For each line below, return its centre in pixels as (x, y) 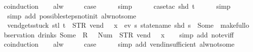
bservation (19, 34)
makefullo (235, 25)
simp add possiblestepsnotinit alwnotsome (72, 15)
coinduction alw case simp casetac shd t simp (117, 6)
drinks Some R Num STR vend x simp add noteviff (136, 34)
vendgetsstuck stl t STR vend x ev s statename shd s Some (110, 25)
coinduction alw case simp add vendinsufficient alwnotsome (119, 44)
